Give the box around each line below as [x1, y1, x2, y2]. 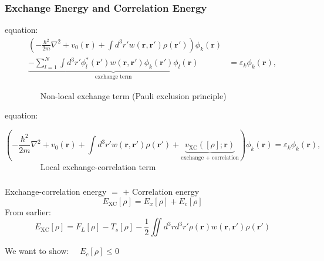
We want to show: [5, 245, 69, 257]
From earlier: [5, 205, 51, 218]
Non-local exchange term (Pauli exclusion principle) [40, 89, 227, 101]
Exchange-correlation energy [5, 185, 107, 198]
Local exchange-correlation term [40, 160, 156, 172]
